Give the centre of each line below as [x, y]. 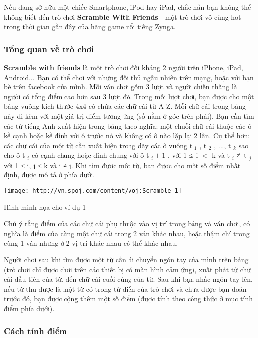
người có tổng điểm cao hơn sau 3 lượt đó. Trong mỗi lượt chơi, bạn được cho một [129, 96]
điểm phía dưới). [29, 308]
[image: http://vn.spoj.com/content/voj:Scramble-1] [93, 191]
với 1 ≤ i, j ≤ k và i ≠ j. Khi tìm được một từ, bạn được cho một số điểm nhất [122, 165]
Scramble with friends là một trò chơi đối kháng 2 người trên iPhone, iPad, [124, 67]
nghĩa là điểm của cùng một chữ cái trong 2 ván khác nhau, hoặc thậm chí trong [127, 233]
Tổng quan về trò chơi [49, 48]
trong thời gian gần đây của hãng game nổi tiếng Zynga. [90, 27]
